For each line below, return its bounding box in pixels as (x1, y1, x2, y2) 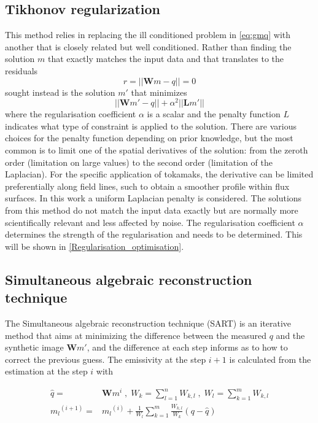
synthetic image (5, 341, 64, 354)
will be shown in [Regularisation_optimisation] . (5, 239, 184, 252)
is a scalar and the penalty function (147, 107, 281, 120)
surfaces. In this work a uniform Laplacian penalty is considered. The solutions (5, 192, 302, 204)
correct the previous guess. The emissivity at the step (5, 352, 206, 365)
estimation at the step (5, 365, 88, 378)
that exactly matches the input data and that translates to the (47, 52, 284, 65)
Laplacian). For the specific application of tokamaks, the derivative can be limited (5, 168, 314, 180)
